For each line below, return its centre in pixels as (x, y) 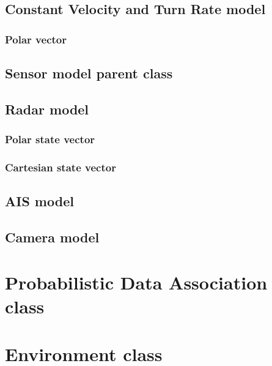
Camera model (52, 237)
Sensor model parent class (89, 73)
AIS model (39, 201)
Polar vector (36, 39)
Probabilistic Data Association (136, 282)
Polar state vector (50, 139)
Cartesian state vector (61, 167)
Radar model (47, 109)
